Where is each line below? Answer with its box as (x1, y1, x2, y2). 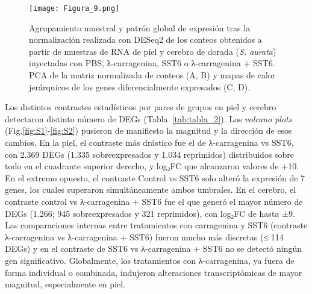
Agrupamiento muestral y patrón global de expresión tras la (29, 21, 251, 34)
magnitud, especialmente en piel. (5, 278, 125, 290)
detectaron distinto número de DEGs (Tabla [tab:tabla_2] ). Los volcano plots (5, 112, 292, 125)
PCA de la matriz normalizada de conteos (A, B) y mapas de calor (29, 69, 276, 81)
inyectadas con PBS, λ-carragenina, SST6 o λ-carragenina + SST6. (29, 57, 275, 69)
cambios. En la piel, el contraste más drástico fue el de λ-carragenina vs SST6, (5, 136, 294, 148)
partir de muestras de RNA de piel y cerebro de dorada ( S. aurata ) (29, 45, 276, 57)
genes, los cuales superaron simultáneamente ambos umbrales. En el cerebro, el (5, 183, 296, 196)
